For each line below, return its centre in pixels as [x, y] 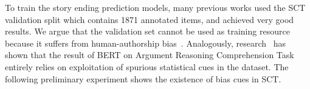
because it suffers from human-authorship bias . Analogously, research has [146, 43]
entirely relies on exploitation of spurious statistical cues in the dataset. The [147, 66]
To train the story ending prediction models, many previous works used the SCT [155, 7]
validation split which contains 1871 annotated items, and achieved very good [150, 19]
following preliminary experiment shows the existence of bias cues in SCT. [143, 78]
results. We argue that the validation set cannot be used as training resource [147, 31]
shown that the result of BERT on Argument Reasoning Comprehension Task [150, 55]
